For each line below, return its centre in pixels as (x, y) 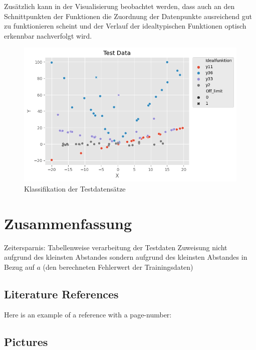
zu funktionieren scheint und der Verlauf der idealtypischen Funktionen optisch (125, 26)
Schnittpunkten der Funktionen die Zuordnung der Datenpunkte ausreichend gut (128, 16)
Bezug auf (19, 267)
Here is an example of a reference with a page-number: (88, 315)
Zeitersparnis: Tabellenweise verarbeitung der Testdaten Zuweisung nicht (116, 247)
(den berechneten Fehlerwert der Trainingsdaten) (118, 267)
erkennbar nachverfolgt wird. (48, 35)
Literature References (61, 294)
